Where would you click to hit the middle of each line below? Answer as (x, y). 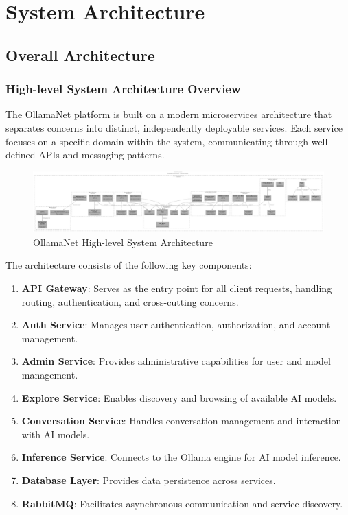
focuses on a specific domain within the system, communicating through (157, 141)
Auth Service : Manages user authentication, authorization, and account (176, 325)
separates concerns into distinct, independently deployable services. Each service (174, 127)
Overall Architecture (80, 55)
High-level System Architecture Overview (123, 89)
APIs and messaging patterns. (102, 155)
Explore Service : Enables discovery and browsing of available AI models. (179, 397)
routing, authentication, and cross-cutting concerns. (130, 301)
